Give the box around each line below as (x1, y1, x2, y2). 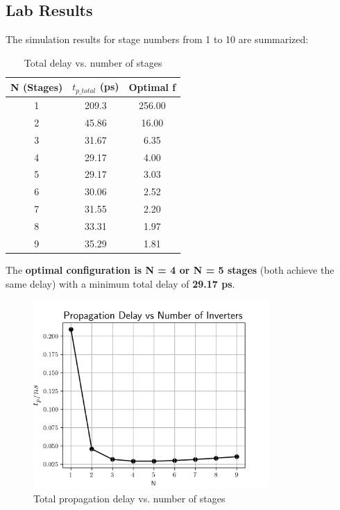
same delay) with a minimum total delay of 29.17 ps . (6, 276, 235, 290)
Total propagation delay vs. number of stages (33, 491, 226, 505)
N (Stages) (10, 79, 63, 94)
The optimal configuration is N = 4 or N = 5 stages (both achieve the (6, 262, 334, 277)
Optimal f (128, 79, 176, 94)
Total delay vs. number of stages (24, 55, 162, 69)
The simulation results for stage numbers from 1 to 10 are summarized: (6, 32, 309, 47)
